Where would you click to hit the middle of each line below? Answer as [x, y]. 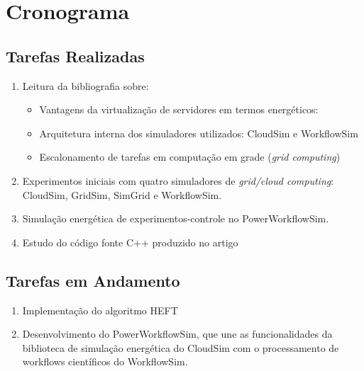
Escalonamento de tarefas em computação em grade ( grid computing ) [190, 157]
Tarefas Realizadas [75, 56]
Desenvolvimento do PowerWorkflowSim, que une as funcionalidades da [177, 334]
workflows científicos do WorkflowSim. [105, 361]
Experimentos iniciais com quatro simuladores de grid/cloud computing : [178, 180]
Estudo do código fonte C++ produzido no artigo [130, 242]
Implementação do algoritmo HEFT [100, 310]
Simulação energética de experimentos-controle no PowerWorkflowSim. [176, 218]
